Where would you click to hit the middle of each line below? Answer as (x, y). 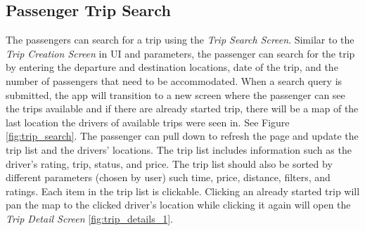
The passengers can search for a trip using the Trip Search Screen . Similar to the (180, 40)
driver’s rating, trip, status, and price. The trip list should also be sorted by (169, 163)
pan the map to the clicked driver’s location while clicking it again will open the (178, 205)
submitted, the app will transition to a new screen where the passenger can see (175, 94)
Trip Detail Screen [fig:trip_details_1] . (89, 218)
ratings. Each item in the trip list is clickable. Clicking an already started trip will (183, 191)
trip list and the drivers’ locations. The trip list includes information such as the (179, 149)
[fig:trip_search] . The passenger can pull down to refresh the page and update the (182, 136)
